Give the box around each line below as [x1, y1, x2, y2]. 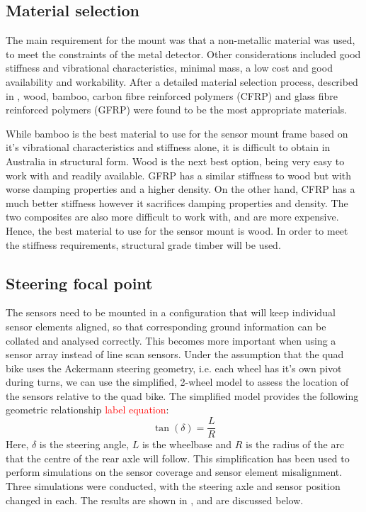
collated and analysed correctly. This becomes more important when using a [6, 333, 336, 347]
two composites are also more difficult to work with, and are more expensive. [6, 209, 339, 224]
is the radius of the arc [246, 437, 345, 452]
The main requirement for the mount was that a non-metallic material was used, [6, 33, 355, 48]
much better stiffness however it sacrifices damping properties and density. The [6, 195, 348, 210]
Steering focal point [6, 272, 153, 294]
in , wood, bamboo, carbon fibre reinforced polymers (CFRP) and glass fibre [6, 88, 338, 103]
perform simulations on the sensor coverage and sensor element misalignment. [6, 464, 343, 479]
